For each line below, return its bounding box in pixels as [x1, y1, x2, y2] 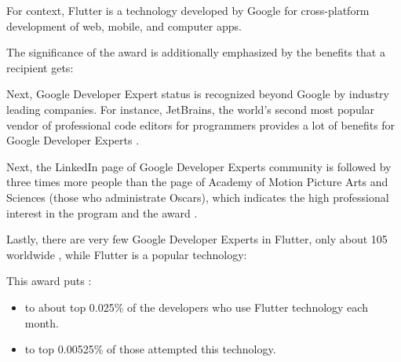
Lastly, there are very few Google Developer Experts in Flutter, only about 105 [6, 231, 388, 247]
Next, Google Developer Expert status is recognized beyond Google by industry [6, 86, 389, 102]
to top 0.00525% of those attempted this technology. [24, 341, 276, 357]
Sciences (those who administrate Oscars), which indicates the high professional [6, 188, 389, 205]
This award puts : [6, 272, 92, 289]
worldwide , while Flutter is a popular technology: [6, 246, 247, 262]
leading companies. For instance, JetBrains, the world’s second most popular [6, 101, 375, 117]
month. [24, 314, 59, 331]
